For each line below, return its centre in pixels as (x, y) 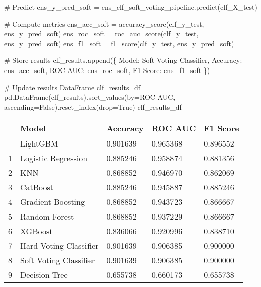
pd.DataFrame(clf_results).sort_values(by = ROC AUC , (90, 97)
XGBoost (36, 231)
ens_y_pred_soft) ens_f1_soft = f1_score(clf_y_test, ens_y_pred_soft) (119, 43)
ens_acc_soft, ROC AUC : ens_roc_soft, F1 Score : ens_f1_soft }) (107, 70)
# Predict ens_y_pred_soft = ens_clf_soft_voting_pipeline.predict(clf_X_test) (131, 7)
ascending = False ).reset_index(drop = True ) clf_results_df (93, 106)
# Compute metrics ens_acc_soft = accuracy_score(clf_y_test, (104, 23)
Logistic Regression (54, 158)
